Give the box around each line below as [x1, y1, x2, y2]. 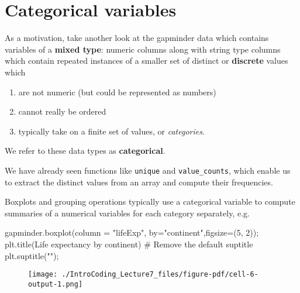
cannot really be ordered [18, 105, 106, 118]
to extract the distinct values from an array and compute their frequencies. [5, 175, 273, 188]
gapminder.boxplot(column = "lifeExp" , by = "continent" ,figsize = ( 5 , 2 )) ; [5, 226, 259, 239]
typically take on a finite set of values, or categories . [18, 125, 205, 137]
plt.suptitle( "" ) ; [5, 249, 59, 261]
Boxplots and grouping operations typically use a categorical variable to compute [5, 195, 295, 208]
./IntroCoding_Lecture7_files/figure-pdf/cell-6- [61, 270, 258, 279]
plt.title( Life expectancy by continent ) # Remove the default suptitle [5, 237, 253, 250]
